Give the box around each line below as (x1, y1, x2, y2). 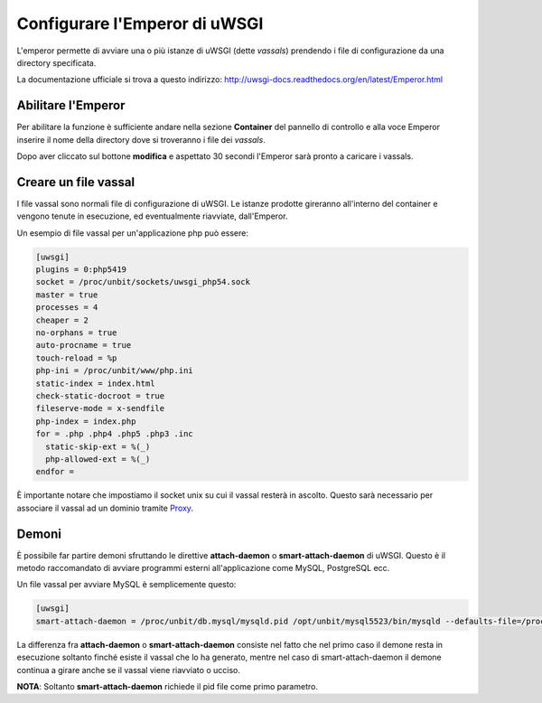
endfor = (35, 466, 75, 477)
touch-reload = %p (35, 352, 117, 363)
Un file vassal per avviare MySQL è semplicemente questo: (16, 579, 237, 590)
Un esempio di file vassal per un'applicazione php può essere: (16, 227, 248, 239)
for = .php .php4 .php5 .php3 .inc (35, 429, 193, 439)
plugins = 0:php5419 (35, 265, 126, 275)
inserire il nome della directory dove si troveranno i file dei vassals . (16, 134, 266, 145)
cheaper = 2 (35, 314, 89, 325)
